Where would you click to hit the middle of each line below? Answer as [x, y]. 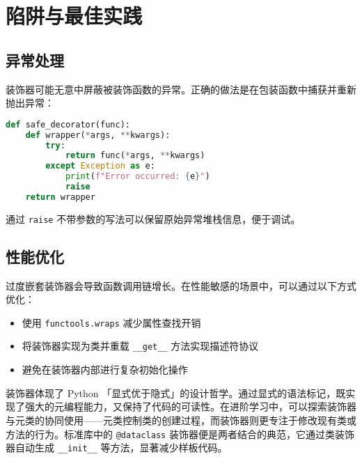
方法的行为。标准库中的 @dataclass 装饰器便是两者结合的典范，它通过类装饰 [180, 434]
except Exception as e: [100, 166]
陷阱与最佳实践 [74, 16]
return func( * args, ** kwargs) [135, 156]
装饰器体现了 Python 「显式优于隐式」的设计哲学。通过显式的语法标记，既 [176, 392]
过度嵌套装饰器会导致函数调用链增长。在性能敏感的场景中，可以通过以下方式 [181, 285]
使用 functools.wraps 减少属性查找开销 [111, 322]
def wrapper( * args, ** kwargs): [98, 135]
